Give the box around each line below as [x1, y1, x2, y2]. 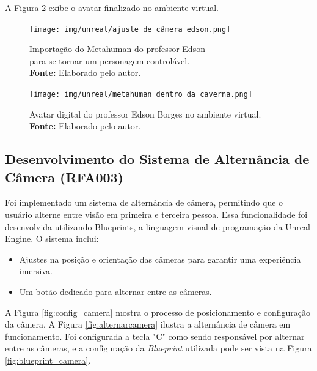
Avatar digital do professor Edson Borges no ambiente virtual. [29, 107, 261, 120]
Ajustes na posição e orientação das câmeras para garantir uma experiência [19, 252, 301, 265]
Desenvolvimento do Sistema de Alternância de [5, 149, 310, 168]
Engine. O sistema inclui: [5, 232, 99, 245]
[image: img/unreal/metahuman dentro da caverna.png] [29, 90, 253, 99]
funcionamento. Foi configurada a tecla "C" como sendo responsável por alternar [5, 329, 305, 342]
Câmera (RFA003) [5, 167, 123, 186]
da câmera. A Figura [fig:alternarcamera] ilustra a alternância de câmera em [5, 318, 291, 331]
